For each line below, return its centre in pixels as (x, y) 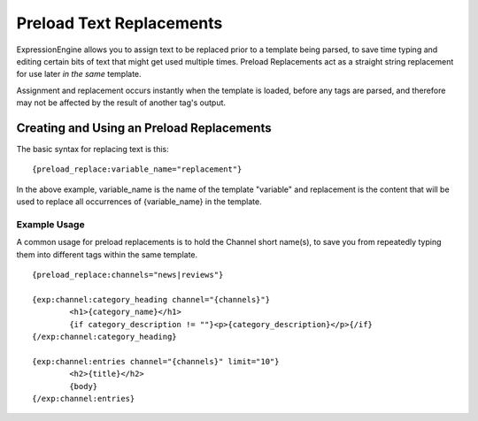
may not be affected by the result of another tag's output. (121, 103)
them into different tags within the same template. (107, 254)
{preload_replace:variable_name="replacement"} (137, 169)
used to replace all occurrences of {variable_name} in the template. (139, 202)
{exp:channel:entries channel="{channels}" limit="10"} (156, 361)
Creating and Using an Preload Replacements (144, 128)
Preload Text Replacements (119, 23)
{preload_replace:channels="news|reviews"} (128, 275)
